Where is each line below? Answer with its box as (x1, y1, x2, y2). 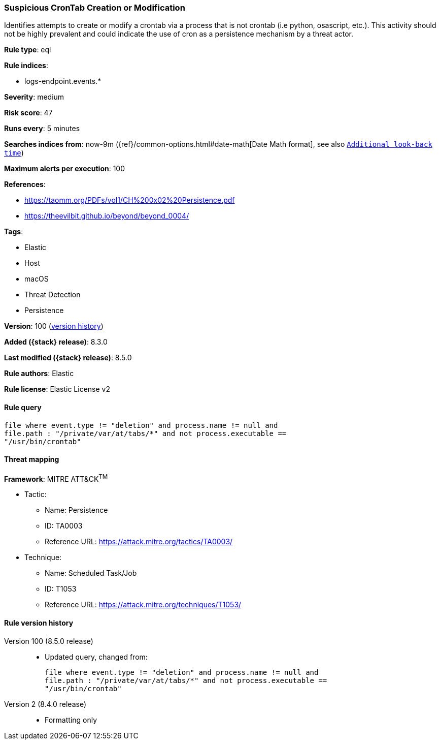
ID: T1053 (45, 584, 77, 594)
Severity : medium (4, 92, 64, 102)
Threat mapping (4, 455, 59, 464)
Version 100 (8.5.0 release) (4, 636, 93, 645)
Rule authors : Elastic (4, 369, 74, 378)
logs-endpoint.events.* (24, 77, 101, 86)
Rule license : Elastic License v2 (4, 385, 110, 394)
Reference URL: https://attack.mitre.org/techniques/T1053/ (45, 600, 242, 609)
